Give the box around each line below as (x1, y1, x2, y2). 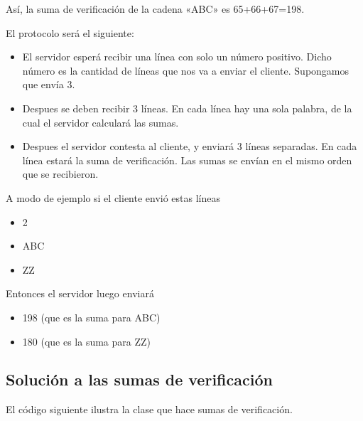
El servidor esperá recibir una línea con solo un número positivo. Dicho (22, 49, 332, 64)
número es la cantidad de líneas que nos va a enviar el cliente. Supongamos (22, 63, 350, 78)
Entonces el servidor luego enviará (6, 286, 154, 301)
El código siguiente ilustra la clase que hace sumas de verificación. (6, 402, 293, 417)
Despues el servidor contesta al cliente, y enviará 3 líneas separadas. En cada (22, 139, 357, 154)
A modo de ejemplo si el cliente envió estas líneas (6, 190, 221, 205)
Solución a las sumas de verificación (6, 368, 273, 390)
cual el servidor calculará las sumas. (22, 114, 179, 129)
